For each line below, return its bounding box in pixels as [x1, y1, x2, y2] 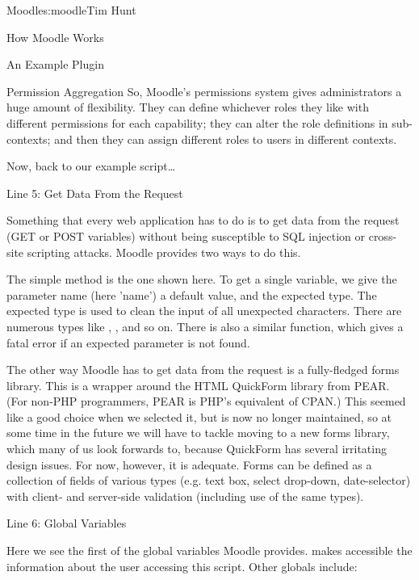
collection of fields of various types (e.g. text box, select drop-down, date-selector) [6, 472, 411, 489]
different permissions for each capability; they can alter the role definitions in [6, 114, 388, 131]
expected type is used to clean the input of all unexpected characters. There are [6, 302, 402, 319]
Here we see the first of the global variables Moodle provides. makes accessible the [6, 542, 413, 559]
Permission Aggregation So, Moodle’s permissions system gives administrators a [6, 82, 402, 99]
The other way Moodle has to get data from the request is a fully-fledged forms [6, 361, 400, 378]
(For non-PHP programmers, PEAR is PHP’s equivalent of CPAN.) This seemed [6, 393, 406, 410]
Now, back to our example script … [6, 158, 176, 174]
